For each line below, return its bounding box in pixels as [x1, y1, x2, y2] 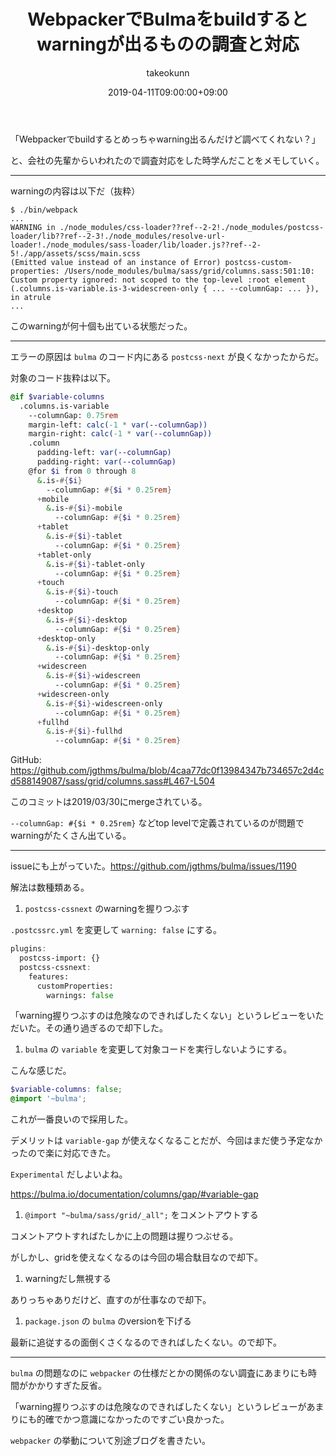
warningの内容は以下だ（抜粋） [10, 185, 141, 197]
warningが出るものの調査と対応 [36, 33, 300, 56]
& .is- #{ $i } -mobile [46, 503, 123, 514]
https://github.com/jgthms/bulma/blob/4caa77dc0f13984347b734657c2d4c [10, 765, 325, 777]
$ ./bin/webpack [10, 205, 78, 215]
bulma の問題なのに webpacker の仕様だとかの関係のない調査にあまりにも [10, 1367, 309, 1379]
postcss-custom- [224, 257, 293, 267]
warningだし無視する [24, 1273, 112, 1285]
